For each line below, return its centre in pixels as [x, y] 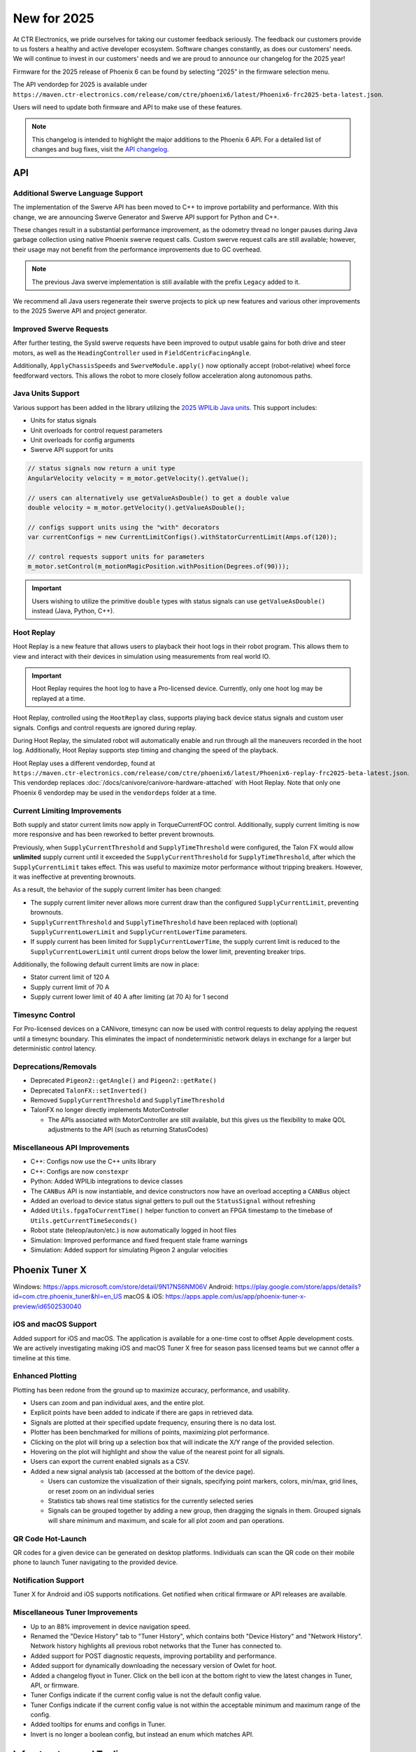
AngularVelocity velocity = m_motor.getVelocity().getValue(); [138, 478]
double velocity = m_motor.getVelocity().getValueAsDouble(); [136, 507]
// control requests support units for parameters [116, 556]
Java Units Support [46, 394]
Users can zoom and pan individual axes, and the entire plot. [118, 1403]
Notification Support [49, 1580]
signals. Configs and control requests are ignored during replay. [105, 727]
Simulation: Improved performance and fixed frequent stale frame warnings [139, 1240]
